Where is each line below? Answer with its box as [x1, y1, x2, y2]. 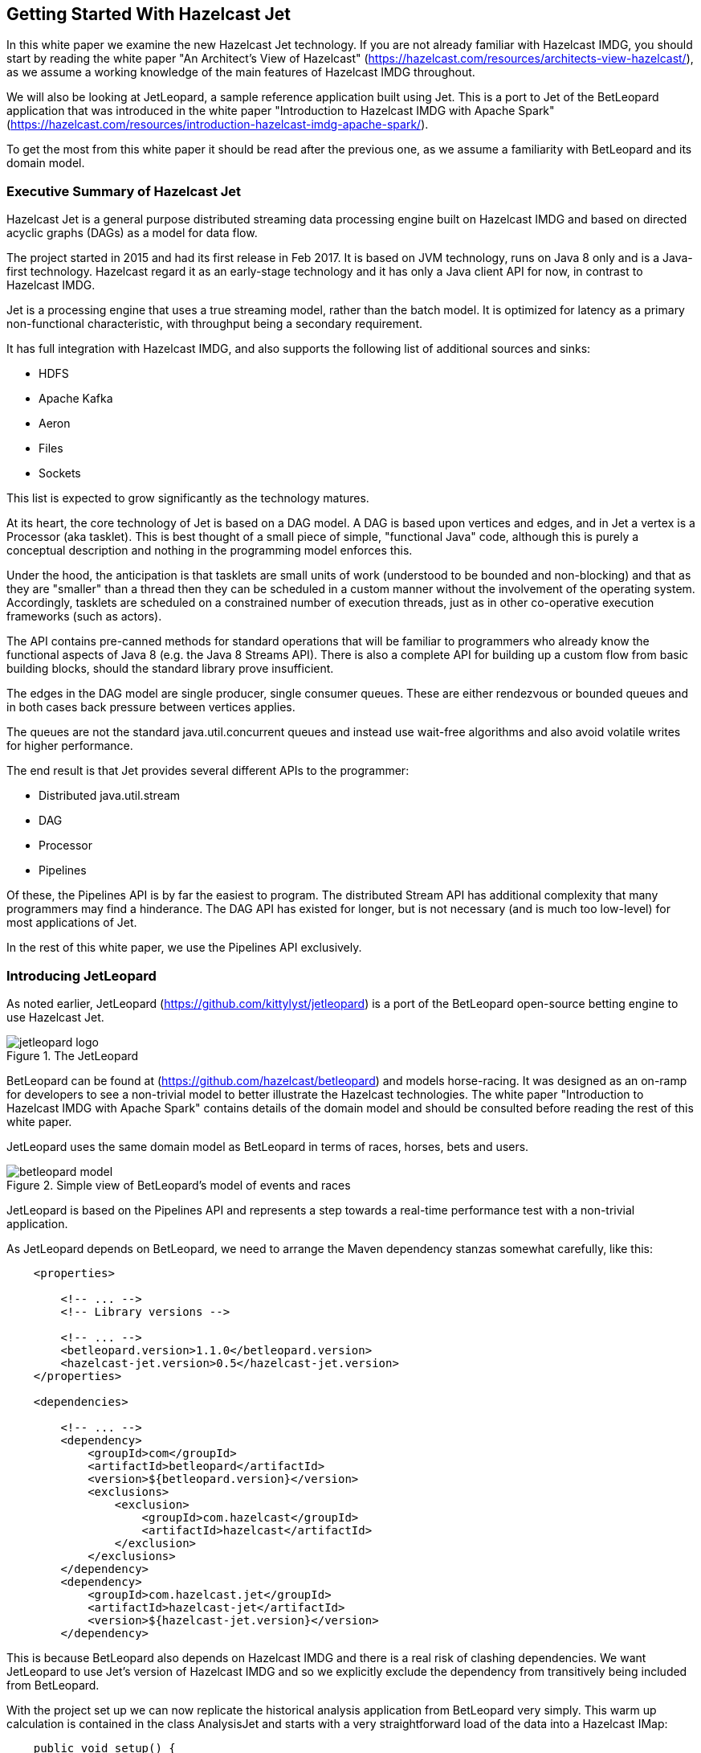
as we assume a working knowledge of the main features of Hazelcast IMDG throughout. [6, 65, 475, 80]
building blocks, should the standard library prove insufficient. [6, 661, 334, 676]
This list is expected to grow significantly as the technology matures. [6, 491, 369, 506]
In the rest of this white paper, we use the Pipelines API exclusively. [6, 940, 362, 955]
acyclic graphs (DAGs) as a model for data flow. [6, 226, 258, 240]
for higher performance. [6, 739, 133, 753]
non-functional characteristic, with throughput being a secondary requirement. [6, 317, 422, 331]
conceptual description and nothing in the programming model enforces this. [6, 543, 413, 558]
